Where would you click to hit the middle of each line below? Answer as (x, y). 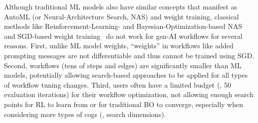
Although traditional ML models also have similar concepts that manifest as (121, 6)
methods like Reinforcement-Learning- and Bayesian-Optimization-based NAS (123, 26)
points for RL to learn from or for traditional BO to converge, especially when (124, 104)
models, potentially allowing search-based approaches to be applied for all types (126, 75)
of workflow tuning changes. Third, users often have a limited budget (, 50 (118, 84)
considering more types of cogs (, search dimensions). (85, 114)
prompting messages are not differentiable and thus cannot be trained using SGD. (129, 55)
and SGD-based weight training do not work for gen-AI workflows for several (123, 36)
